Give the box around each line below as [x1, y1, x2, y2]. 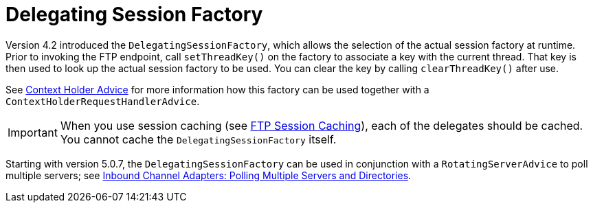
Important [8, 125, 58, 139]
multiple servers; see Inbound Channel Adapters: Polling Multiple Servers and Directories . [5, 169, 412, 181]
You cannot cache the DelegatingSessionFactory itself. [60, 132, 337, 146]
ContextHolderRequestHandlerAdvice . [5, 95, 200, 107]
